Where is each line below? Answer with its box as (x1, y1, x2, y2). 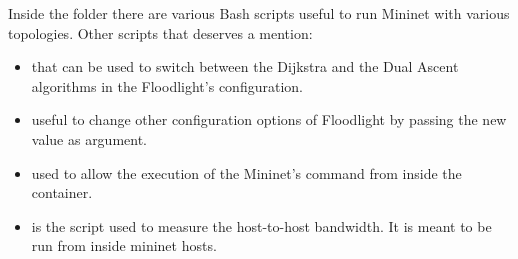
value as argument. (31, 128, 148, 149)
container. (31, 182, 93, 203)
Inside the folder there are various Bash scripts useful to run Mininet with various (8, 3, 510, 23)
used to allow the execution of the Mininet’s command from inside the (31, 162, 462, 183)
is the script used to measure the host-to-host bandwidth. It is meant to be (31, 215, 492, 236)
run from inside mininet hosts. (31, 235, 217, 256)
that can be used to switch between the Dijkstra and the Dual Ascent (31, 56, 459, 77)
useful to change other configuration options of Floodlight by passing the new (31, 109, 507, 130)
